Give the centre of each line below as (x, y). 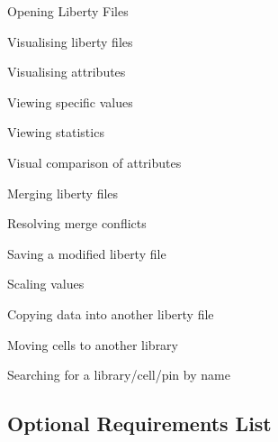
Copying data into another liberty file (111, 313)
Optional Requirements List (139, 424)
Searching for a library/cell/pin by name (119, 375)
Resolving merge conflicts (77, 223)
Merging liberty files (63, 193)
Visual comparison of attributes (94, 162)
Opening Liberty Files (68, 11)
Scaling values (46, 284)
